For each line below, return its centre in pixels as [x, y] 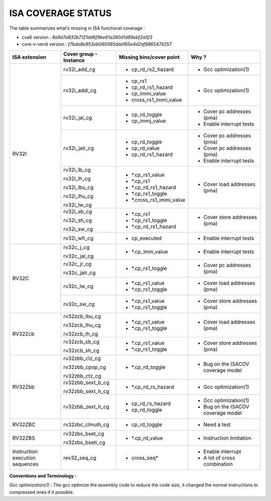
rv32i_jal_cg [78, 117]
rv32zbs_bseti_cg [84, 442]
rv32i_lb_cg [77, 170]
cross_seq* [145, 458]
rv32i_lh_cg [77, 178]
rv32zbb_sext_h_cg [87, 391]
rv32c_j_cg [77, 247]
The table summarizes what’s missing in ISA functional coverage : [77, 28]
